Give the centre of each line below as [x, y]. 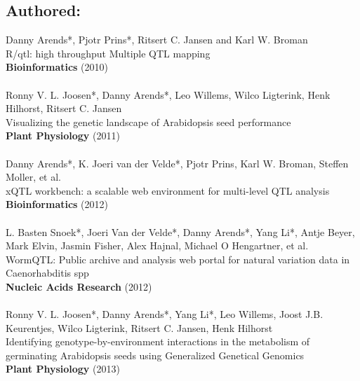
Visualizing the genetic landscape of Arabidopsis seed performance [148, 122]
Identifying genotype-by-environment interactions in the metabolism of [158, 341]
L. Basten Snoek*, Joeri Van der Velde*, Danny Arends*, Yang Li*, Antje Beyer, [180, 231]
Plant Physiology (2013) [63, 369]
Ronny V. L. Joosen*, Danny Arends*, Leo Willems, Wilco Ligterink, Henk [168, 94]
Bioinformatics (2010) [57, 67]
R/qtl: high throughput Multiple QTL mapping [108, 53]
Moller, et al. [33, 177]
